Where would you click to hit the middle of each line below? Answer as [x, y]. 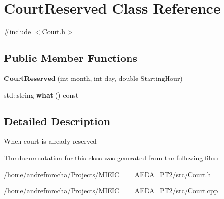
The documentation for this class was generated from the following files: [111, 157]
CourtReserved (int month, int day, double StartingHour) [93, 78]
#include [18, 31]
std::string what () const [41, 94]
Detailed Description [57, 121]
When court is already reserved [50, 141]
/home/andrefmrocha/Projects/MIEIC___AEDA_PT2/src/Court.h [108, 174]
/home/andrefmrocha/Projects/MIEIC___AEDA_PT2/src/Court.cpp [111, 190]
